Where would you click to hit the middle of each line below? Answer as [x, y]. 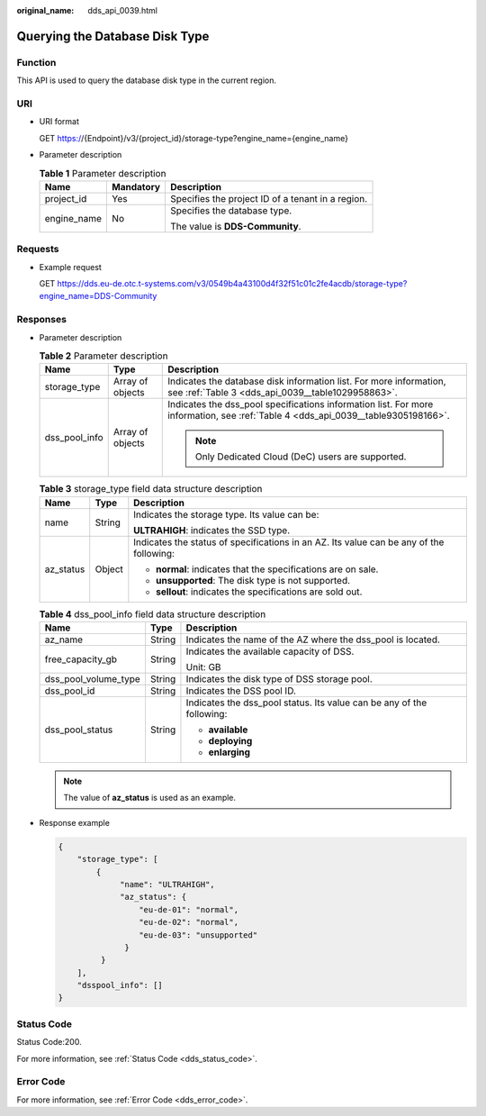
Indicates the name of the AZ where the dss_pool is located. [313, 640]
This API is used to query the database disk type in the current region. [146, 80]
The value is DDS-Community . [236, 226]
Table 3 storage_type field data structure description [151, 489]
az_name [64, 640]
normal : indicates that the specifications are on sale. [267, 569]
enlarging [229, 752]
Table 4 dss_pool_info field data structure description [153, 614]
